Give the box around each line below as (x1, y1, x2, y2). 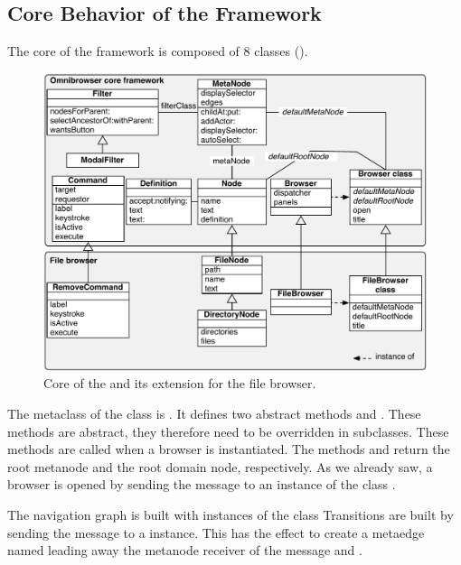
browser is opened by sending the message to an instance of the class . (7, 475, 396, 494)
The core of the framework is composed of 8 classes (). (7, 42, 308, 60)
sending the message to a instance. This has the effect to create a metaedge (7, 523, 425, 542)
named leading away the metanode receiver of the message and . (7, 541, 362, 560)
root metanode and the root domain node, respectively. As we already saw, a (7, 457, 433, 476)
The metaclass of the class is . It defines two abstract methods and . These (7, 403, 421, 422)
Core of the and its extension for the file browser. (43, 374, 316, 393)
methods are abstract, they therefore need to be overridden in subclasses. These (7, 421, 449, 440)
